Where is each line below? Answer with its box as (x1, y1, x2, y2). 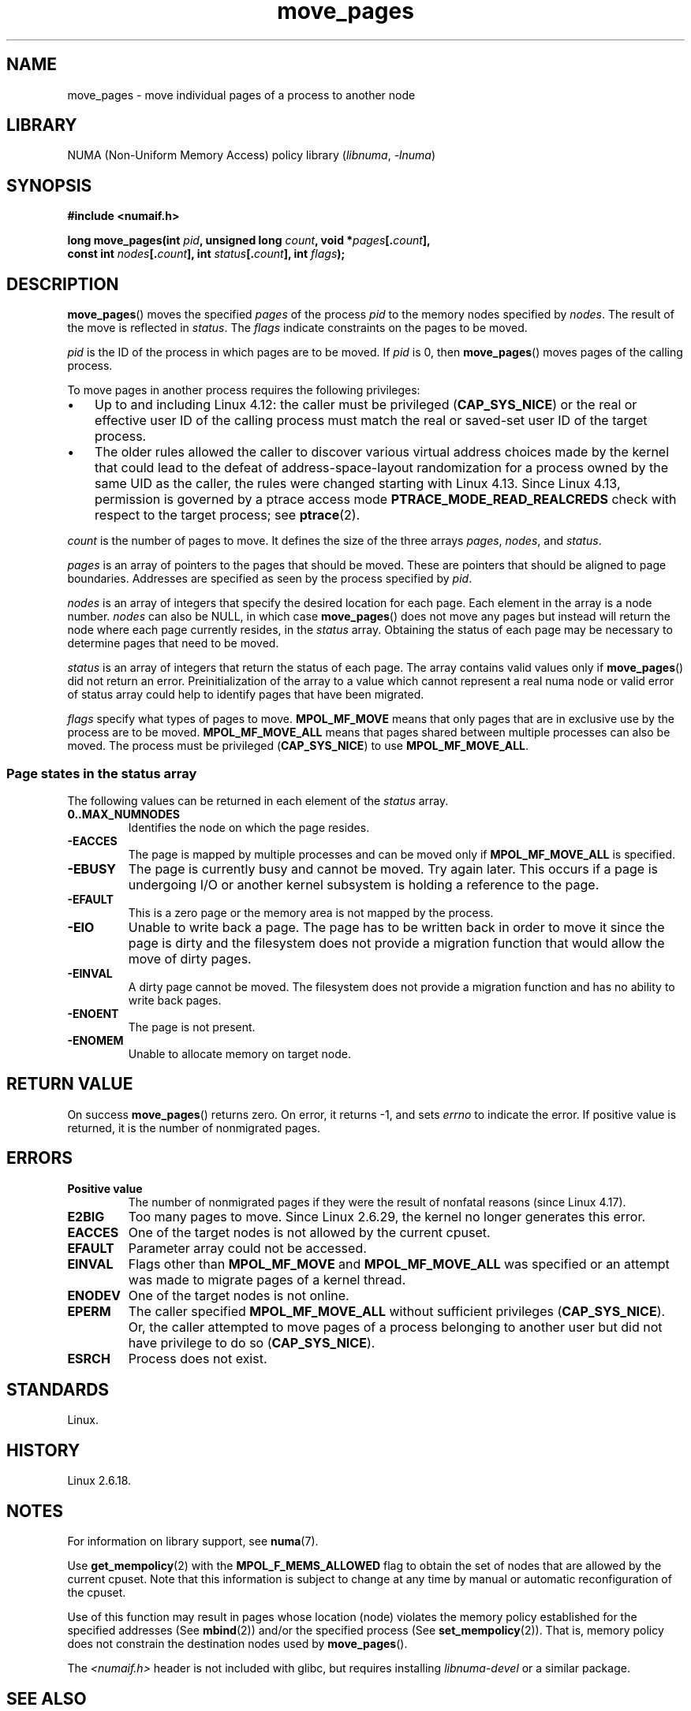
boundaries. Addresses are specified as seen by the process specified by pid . (67, 572, 472, 586)
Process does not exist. (128, 1350, 267, 1366)
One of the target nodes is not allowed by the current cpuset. (128, 1224, 491, 1240)
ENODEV (67, 1287, 121, 1303)
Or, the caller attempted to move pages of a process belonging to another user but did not (128, 1318, 663, 1335)
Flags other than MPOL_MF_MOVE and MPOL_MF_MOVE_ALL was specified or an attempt (128, 1255, 670, 1272)
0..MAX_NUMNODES (67, 807, 180, 821)
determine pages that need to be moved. (67, 636, 279, 650)
